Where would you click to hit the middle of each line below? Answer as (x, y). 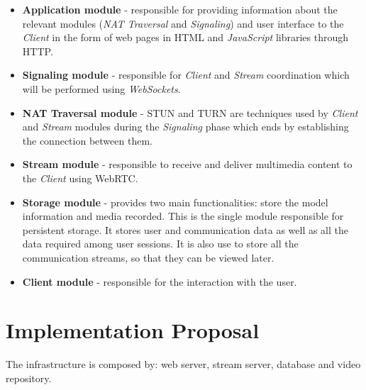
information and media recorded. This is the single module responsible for (183, 216)
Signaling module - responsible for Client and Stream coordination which (186, 75)
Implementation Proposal (133, 330)
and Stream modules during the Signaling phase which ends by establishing (185, 127)
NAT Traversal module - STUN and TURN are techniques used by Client (190, 112)
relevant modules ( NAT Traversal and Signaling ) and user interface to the (183, 23)
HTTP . (38, 51)
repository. (29, 378)
